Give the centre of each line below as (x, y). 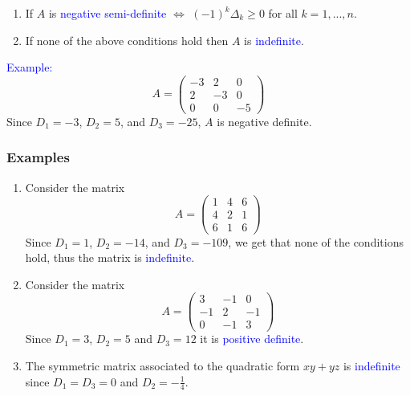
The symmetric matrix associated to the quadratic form (162, 366)
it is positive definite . (252, 339)
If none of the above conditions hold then (127, 40)
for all (283, 13)
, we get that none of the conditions (316, 241)
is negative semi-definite (108, 13)
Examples (38, 157)
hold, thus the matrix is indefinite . (110, 257)
